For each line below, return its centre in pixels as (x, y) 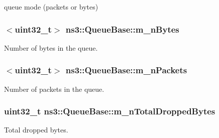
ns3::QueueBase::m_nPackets (126, 70)
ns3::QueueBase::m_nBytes (122, 29)
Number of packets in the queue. (54, 89)
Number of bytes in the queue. (51, 47)
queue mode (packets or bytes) (51, 7)
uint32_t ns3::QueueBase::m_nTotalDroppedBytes (110, 111)
